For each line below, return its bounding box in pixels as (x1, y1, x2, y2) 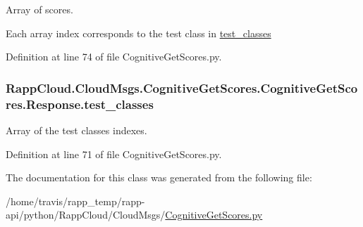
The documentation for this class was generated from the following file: (6, 170, 312, 185)
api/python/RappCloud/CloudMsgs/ (6, 207, 166, 222)
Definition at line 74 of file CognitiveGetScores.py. (6, 49, 222, 64)
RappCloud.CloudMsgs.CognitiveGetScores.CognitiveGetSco (6, 79, 358, 96)
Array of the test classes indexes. (6, 122, 147, 137)
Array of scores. (6, 2, 73, 16)
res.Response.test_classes (6, 95, 154, 112)
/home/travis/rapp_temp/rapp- (6, 193, 145, 208)
